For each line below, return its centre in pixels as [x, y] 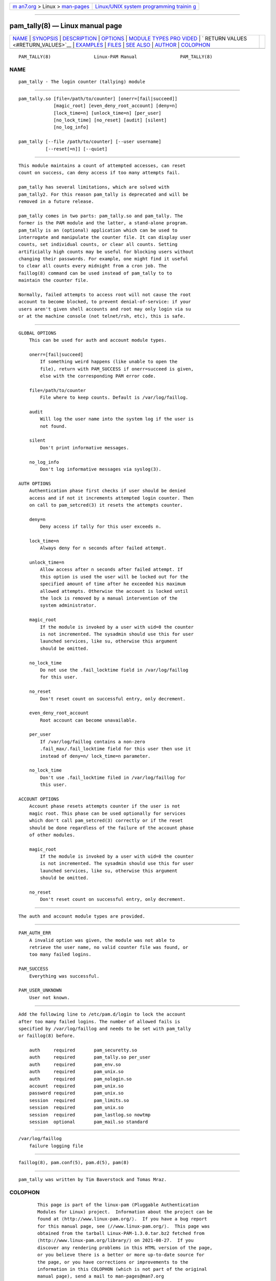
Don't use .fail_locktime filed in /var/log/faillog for [113, 777]
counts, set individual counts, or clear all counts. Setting [98, 244]
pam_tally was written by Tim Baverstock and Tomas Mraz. [93, 1179]
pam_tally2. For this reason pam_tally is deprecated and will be [103, 194]
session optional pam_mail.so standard [88, 1122]
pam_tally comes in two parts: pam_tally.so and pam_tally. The [101, 216]
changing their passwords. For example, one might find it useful [103, 259]
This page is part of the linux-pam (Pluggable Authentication [118, 1205]
